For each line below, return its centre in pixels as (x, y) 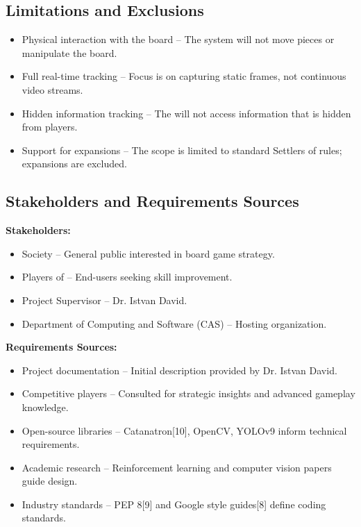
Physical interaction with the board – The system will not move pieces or (178, 39)
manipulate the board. (69, 52)
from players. (50, 127)
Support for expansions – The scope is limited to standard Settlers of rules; (182, 150)
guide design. (50, 481)
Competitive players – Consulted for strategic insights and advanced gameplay (188, 393)
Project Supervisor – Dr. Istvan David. (104, 300)
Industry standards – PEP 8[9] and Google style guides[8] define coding (174, 504)
